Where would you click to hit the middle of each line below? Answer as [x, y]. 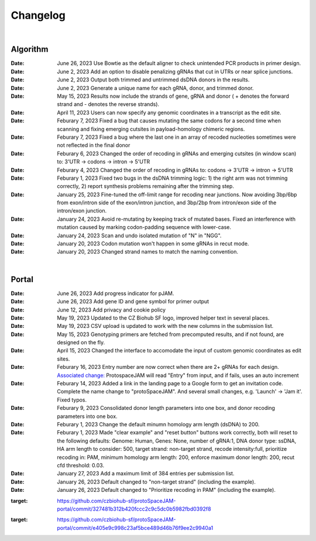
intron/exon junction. [82, 211]
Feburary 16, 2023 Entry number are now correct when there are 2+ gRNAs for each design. [168, 367]
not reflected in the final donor [94, 145]
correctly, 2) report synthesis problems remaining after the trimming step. [145, 186]
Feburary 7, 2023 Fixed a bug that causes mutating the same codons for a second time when [169, 121]
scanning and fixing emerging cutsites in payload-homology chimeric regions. [151, 129]
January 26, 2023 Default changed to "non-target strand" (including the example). [156, 482]
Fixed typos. [72, 400]
